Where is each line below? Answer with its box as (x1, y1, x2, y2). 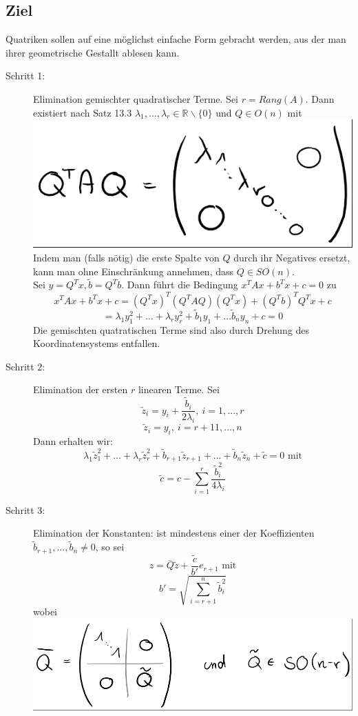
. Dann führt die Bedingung (121, 277, 238, 292)
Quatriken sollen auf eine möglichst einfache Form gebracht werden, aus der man (6, 32, 346, 46)
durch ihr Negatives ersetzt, (233, 250, 350, 265)
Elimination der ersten (33, 382, 128, 397)
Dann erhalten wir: (33, 434, 113, 448)
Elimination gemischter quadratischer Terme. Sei (33, 91, 239, 106)
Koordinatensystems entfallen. (33, 336, 160, 350)
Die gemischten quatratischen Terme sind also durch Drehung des (33, 322, 310, 337)
